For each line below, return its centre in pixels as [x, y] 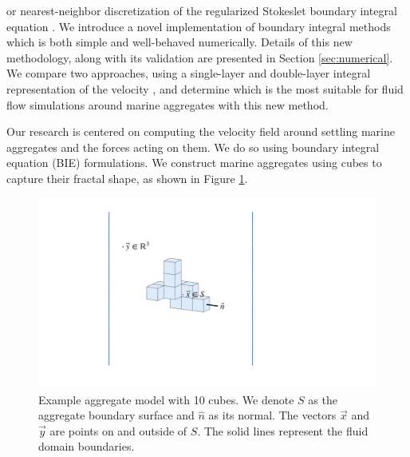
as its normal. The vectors [272, 415]
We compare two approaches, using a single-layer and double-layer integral [189, 73]
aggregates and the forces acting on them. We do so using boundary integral [193, 147]
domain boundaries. [87, 446]
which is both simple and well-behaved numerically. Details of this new [179, 42]
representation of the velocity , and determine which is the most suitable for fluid [205, 88]
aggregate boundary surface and [116, 415]
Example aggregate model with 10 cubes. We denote [166, 399]
